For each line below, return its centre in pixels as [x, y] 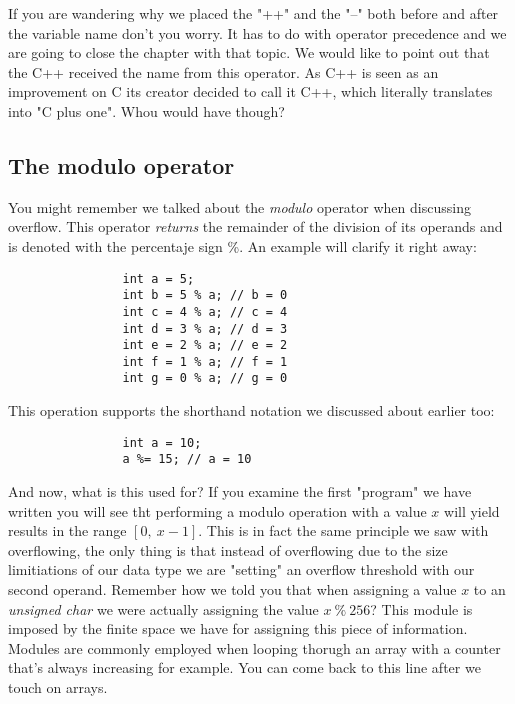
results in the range [67, 530]
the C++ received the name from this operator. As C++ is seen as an [223, 71]
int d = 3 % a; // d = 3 [205, 328]
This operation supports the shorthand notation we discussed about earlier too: [251, 410]
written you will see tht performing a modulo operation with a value [217, 510]
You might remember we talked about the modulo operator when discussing [239, 206]
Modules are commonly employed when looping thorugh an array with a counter [254, 647]
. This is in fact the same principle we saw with [343, 530]
